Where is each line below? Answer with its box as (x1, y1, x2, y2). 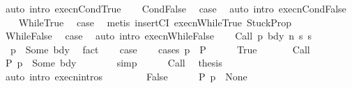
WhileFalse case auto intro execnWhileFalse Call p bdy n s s (5, 28, 312, 43)
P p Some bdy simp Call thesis (5, 55, 222, 70)
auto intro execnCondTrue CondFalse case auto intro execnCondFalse (5, 1, 346, 15)
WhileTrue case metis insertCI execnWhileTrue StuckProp (18, 15, 292, 29)
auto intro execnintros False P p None (5, 69, 247, 83)
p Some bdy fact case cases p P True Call (10, 42, 310, 56)
